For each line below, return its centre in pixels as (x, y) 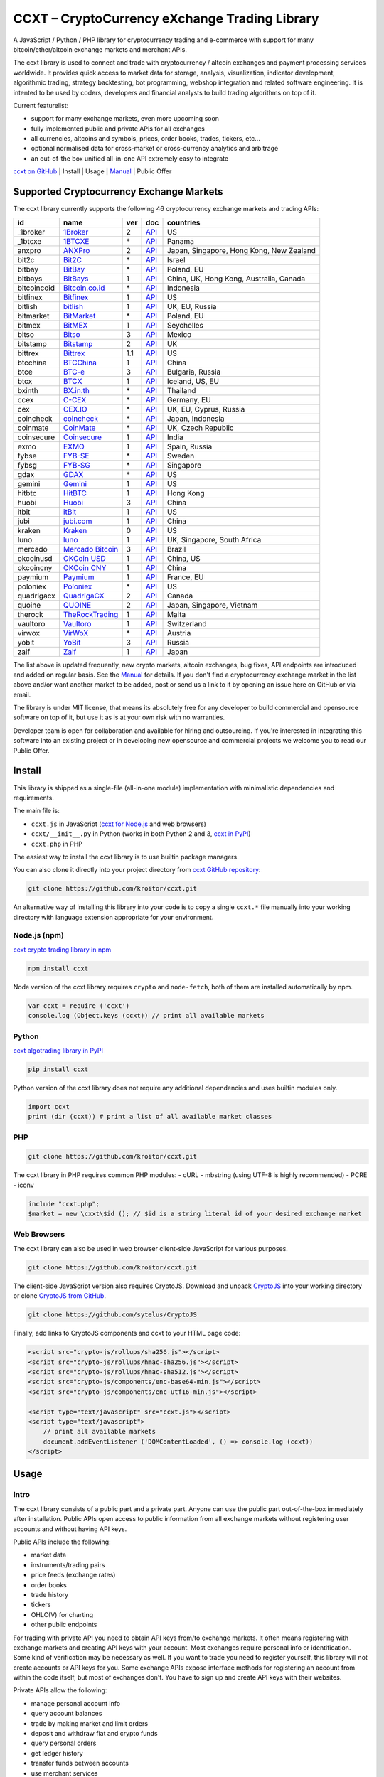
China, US (183, 558)
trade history (50, 1594)
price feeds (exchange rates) (73, 1575)
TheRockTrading (91, 614)
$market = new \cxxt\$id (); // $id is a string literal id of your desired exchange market (195, 1214)
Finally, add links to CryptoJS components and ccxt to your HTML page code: (127, 1333)
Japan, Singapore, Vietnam (212, 605)
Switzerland (187, 623)
